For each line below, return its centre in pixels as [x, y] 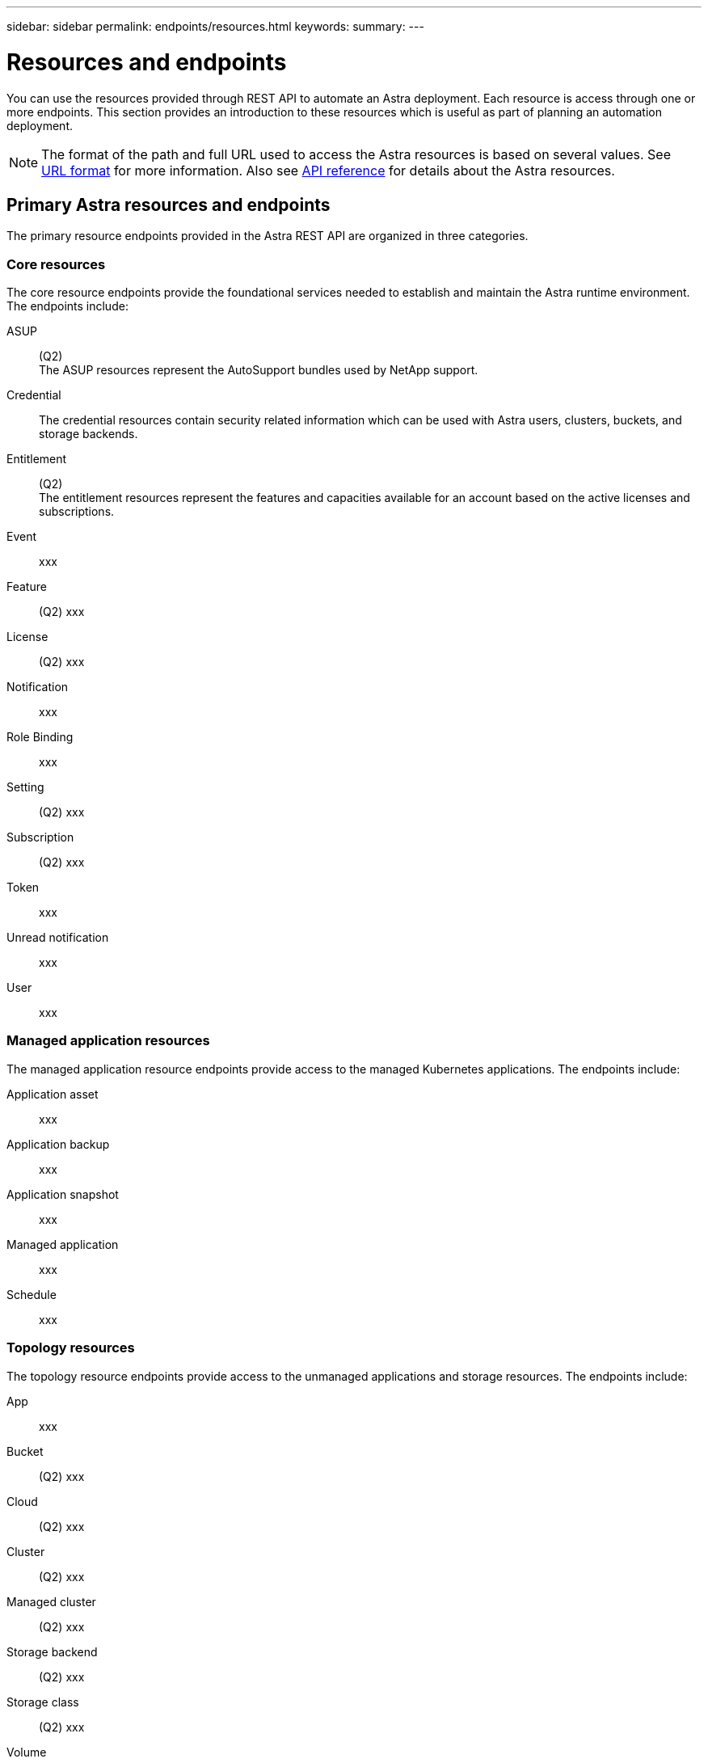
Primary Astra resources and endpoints [169, 205]
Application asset [53, 1094]
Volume [27, 1752]
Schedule [32, 1294]
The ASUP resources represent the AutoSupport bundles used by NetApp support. [259, 370]
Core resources [56, 264]
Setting [25, 787]
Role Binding [40, 737]
